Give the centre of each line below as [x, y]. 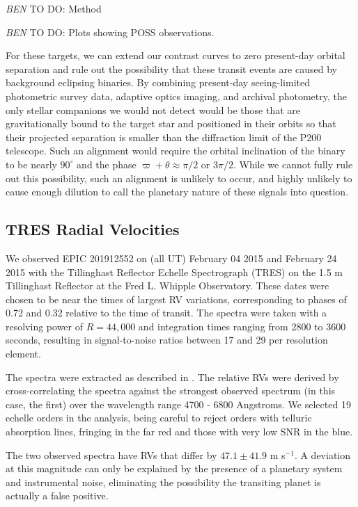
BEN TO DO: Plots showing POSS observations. [110, 32]
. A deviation [322, 454]
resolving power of [44, 326]
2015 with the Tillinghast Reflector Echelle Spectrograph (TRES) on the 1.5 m [174, 272]
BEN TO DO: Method [54, 8]
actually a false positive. [57, 496]
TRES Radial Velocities [93, 229]
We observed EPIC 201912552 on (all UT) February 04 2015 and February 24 [171, 258]
